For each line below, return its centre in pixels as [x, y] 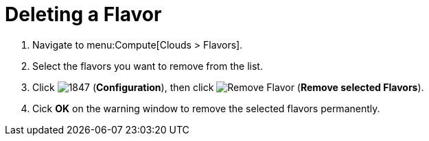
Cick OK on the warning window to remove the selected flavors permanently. [206, 108]
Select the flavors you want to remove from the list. [148, 66]
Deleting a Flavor [83, 14]
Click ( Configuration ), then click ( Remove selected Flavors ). [228, 87]
